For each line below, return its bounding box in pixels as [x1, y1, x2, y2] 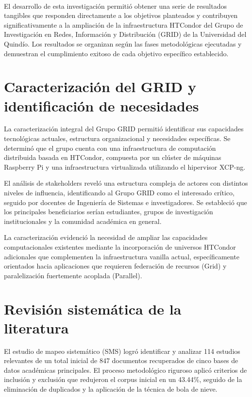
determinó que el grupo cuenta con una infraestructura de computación [4, 143, 216, 153]
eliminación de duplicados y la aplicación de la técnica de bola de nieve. [4, 384, 218, 394]
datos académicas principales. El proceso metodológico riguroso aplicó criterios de [4, 365, 247, 375]
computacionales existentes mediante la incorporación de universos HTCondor [4, 242, 236, 252]
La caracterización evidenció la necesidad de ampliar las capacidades [4, 232, 208, 242]
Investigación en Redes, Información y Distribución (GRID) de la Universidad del [4, 29, 247, 39]
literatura [4, 318, 69, 337]
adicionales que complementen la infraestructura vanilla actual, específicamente [4, 251, 239, 261]
